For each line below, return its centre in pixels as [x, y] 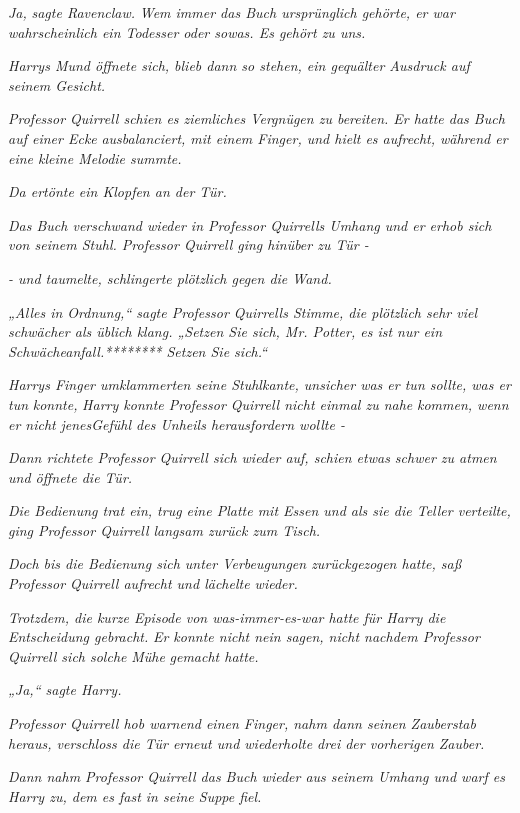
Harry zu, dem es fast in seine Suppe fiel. [135, 795]
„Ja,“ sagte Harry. [65, 689]
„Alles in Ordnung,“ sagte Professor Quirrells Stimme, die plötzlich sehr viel [243, 311]
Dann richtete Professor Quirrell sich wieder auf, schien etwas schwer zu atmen [252, 457]
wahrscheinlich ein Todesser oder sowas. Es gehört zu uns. [187, 31]
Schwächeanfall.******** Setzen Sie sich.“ [138, 350]
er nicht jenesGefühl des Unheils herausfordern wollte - [176, 423]
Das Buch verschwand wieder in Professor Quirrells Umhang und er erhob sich [250, 224]
